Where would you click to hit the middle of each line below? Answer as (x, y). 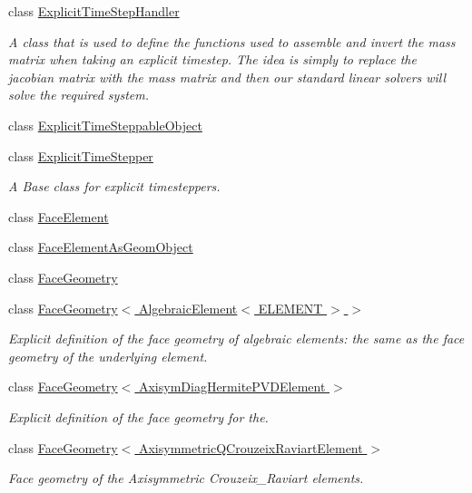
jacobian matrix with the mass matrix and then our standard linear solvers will (227, 77)
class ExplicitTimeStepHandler (94, 11)
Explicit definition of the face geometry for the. (138, 416)
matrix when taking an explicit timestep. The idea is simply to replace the (212, 59)
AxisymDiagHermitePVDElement (232, 387)
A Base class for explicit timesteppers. (114, 186)
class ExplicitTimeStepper (81, 155)
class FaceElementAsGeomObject (101, 247)
